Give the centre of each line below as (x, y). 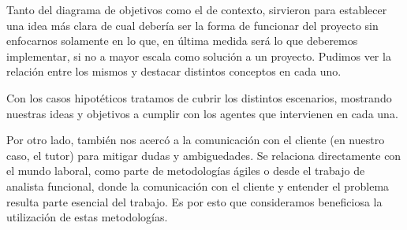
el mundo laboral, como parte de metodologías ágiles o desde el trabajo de (186, 171)
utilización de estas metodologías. (87, 217)
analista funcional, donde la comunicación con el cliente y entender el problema (198, 185)
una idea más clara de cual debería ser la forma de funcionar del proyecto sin (192, 25)
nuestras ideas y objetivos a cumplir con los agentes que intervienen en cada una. (202, 113)
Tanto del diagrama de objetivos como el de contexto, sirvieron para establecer (197, 9)
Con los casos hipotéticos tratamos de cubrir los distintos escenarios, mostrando (199, 97)
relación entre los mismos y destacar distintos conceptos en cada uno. (174, 71)
